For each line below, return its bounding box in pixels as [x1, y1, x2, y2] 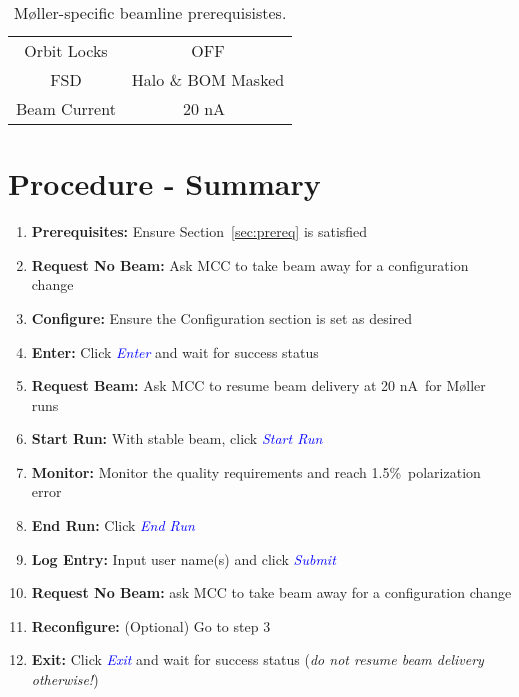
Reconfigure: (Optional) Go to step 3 [31, 615, 271, 636]
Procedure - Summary [8, 163, 321, 204]
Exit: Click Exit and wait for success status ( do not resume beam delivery [31, 649, 484, 670]
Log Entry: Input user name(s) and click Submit [31, 548, 336, 569]
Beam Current [16, 97, 116, 120]
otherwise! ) [31, 669, 99, 690]
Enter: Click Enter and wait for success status [31, 341, 319, 362]
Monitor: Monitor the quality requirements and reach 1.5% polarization [31, 461, 481, 482]
